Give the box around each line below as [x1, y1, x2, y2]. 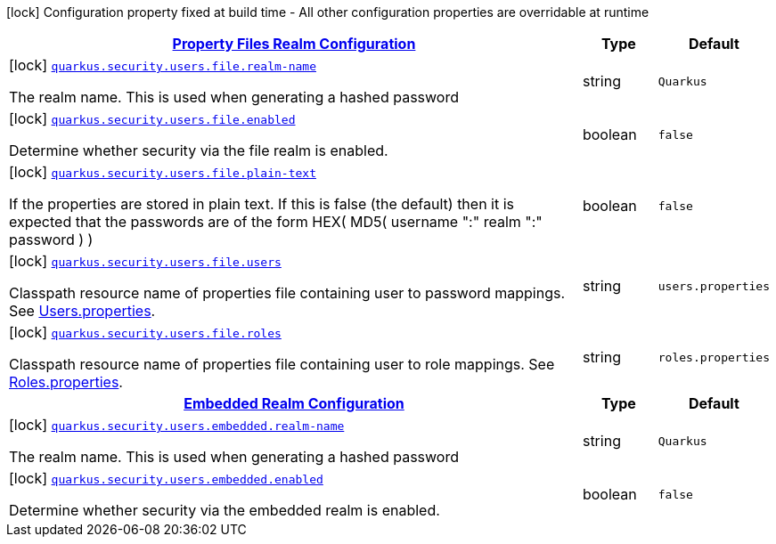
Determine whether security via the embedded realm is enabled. [9, 501, 440, 519]
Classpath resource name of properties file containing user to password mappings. [9, 284, 566, 302]
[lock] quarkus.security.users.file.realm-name [9, 56, 316, 74]
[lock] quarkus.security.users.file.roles [9, 323, 282, 341]
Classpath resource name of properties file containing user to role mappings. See [9, 355, 555, 373]
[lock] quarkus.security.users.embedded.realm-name [9, 416, 345, 434]
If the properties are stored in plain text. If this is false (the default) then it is [9, 195, 515, 213]
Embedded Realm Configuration [184, 394, 404, 412]
